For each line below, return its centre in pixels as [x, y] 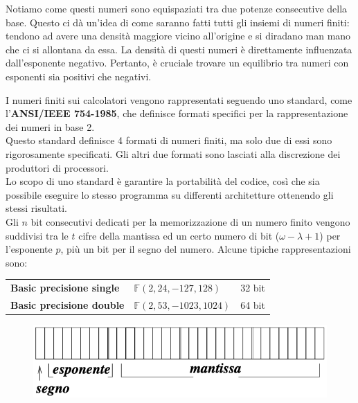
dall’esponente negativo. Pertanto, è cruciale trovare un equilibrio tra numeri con [177, 63]
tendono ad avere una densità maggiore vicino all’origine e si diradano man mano [178, 36]
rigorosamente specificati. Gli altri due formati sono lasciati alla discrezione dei [173, 153]
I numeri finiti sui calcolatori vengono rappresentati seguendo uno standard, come [179, 99]
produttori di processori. [57, 167]
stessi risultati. [37, 208]
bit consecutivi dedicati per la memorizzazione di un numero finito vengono [190, 221]
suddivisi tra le [37, 235]
